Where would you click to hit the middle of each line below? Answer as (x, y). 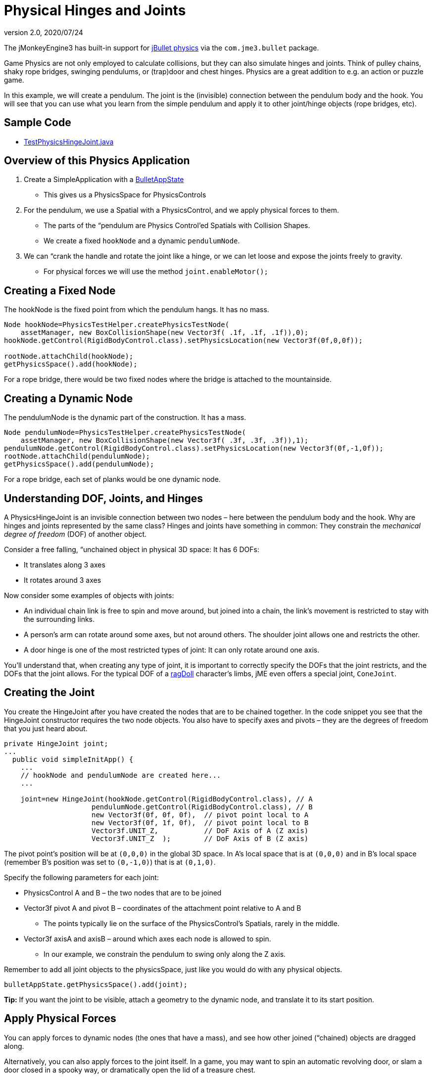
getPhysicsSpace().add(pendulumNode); (79, 464)
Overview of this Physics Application (97, 161)
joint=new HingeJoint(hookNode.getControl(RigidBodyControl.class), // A (167, 799)
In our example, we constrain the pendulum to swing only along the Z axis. (165, 954)
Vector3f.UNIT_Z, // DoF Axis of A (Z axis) (200, 830)
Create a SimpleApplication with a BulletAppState (104, 180)
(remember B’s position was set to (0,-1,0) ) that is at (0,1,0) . (110, 862)
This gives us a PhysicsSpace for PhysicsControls (125, 195)
